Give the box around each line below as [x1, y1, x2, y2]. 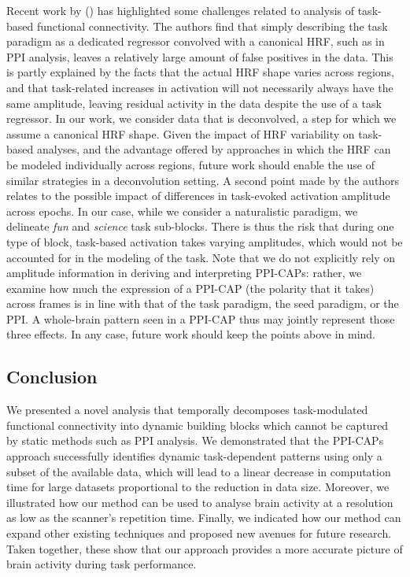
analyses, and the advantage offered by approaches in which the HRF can [36, 141, 391, 157]
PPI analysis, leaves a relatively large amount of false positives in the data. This [6, 48, 393, 65]
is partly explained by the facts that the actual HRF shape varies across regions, [6, 64, 395, 80]
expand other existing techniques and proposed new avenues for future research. [6, 525, 392, 542]
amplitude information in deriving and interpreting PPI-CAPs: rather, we [6, 264, 362, 281]
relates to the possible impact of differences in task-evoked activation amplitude [6, 187, 390, 204]
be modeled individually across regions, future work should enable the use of [6, 156, 375, 172]
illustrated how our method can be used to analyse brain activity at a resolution [6, 494, 393, 510]
